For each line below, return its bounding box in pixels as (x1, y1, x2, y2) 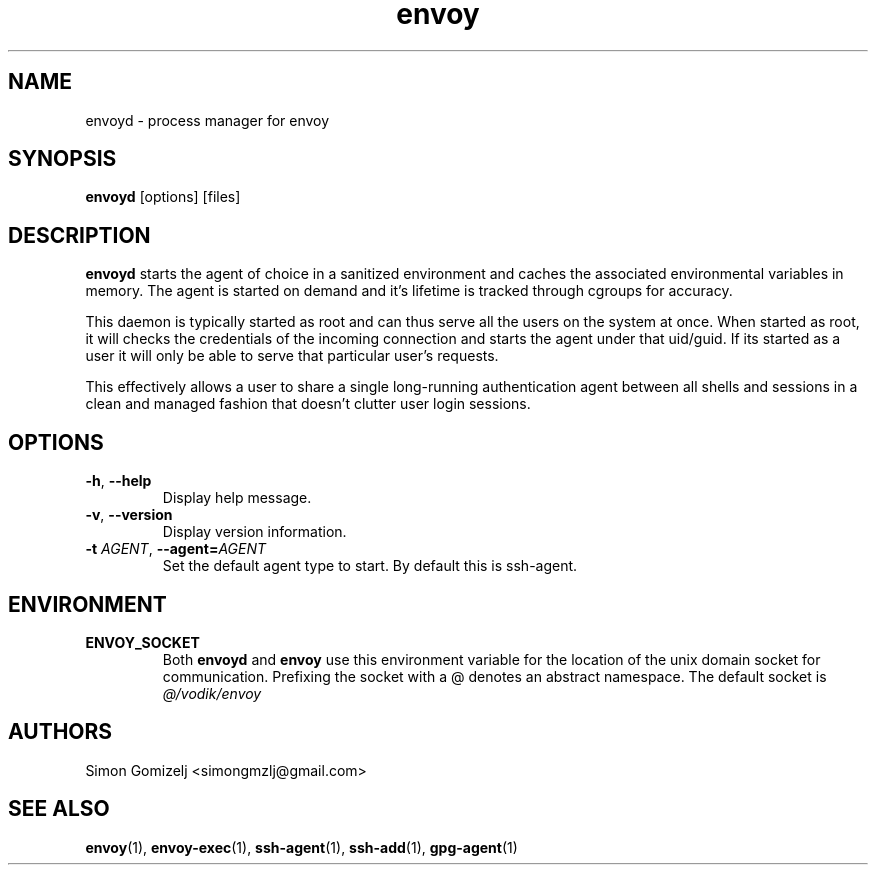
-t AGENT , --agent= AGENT (85, 540, 267, 558)
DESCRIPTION (8, 222, 151, 248)
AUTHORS (8, 719, 113, 745)
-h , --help (85, 472, 152, 490)
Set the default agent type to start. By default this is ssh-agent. (162, 557, 578, 575)
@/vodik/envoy (162, 684, 262, 702)
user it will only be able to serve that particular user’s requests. (85, 347, 499, 365)
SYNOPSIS (8, 146, 117, 172)
